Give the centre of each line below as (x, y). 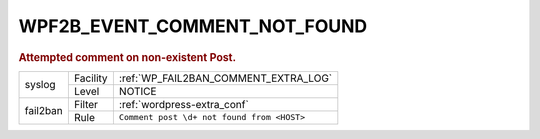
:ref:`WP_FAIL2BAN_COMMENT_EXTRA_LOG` (225, 78)
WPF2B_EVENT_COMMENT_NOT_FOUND (193, 26)
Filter (86, 104)
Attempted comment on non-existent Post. (127, 57)
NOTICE (137, 91)
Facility (91, 78)
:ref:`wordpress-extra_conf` (183, 104)
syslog (40, 85)
